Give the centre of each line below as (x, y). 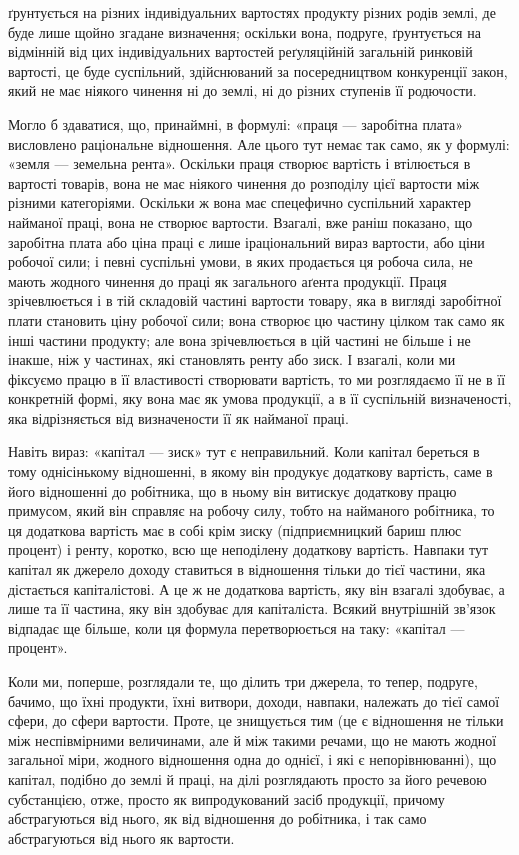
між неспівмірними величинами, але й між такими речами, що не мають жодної (252, 739)
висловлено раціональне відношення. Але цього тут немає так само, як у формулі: (259, 143)
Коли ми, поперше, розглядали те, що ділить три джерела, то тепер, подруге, (243, 681)
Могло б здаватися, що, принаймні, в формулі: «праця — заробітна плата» (235, 123)
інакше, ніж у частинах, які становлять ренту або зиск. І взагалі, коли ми (232, 359)
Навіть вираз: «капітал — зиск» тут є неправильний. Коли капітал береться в (244, 451)
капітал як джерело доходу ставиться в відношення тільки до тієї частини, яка (247, 569)
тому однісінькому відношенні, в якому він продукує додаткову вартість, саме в (250, 471)
